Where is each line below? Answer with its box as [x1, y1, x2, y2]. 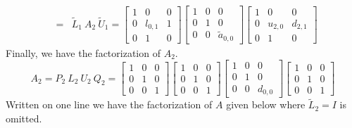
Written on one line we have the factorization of [6, 97, 213, 112]
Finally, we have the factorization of [6, 45, 161, 60]
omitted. [6, 110, 42, 125]
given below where [226, 97, 306, 112]
